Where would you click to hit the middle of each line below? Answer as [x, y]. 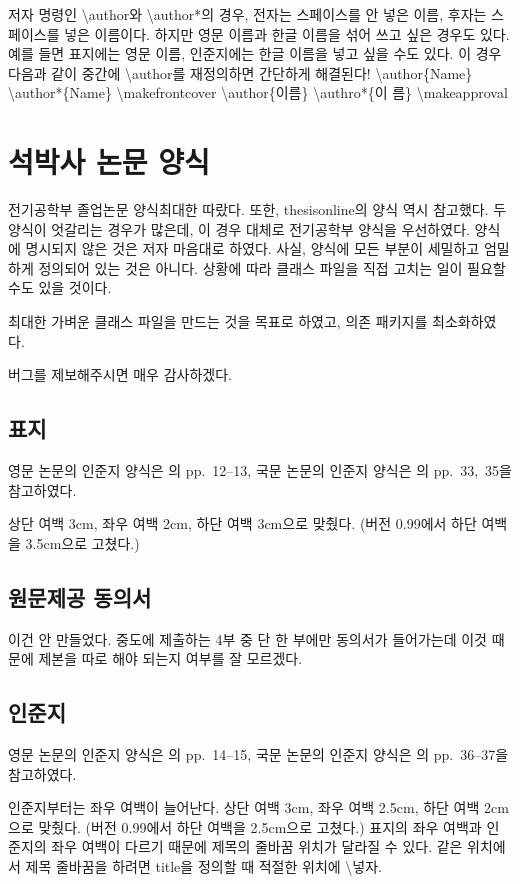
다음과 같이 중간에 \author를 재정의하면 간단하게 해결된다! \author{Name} [240, 72]
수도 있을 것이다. [60, 287]
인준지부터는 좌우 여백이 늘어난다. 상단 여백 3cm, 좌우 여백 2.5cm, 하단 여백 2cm [258, 807]
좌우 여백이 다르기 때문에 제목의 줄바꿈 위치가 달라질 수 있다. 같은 [257, 846]
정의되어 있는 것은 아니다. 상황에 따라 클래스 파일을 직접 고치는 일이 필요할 [272, 267]
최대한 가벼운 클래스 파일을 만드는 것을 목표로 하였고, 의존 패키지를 [218, 321]
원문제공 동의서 [80, 596]
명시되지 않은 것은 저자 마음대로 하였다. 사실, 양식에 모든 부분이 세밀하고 [252, 248]
